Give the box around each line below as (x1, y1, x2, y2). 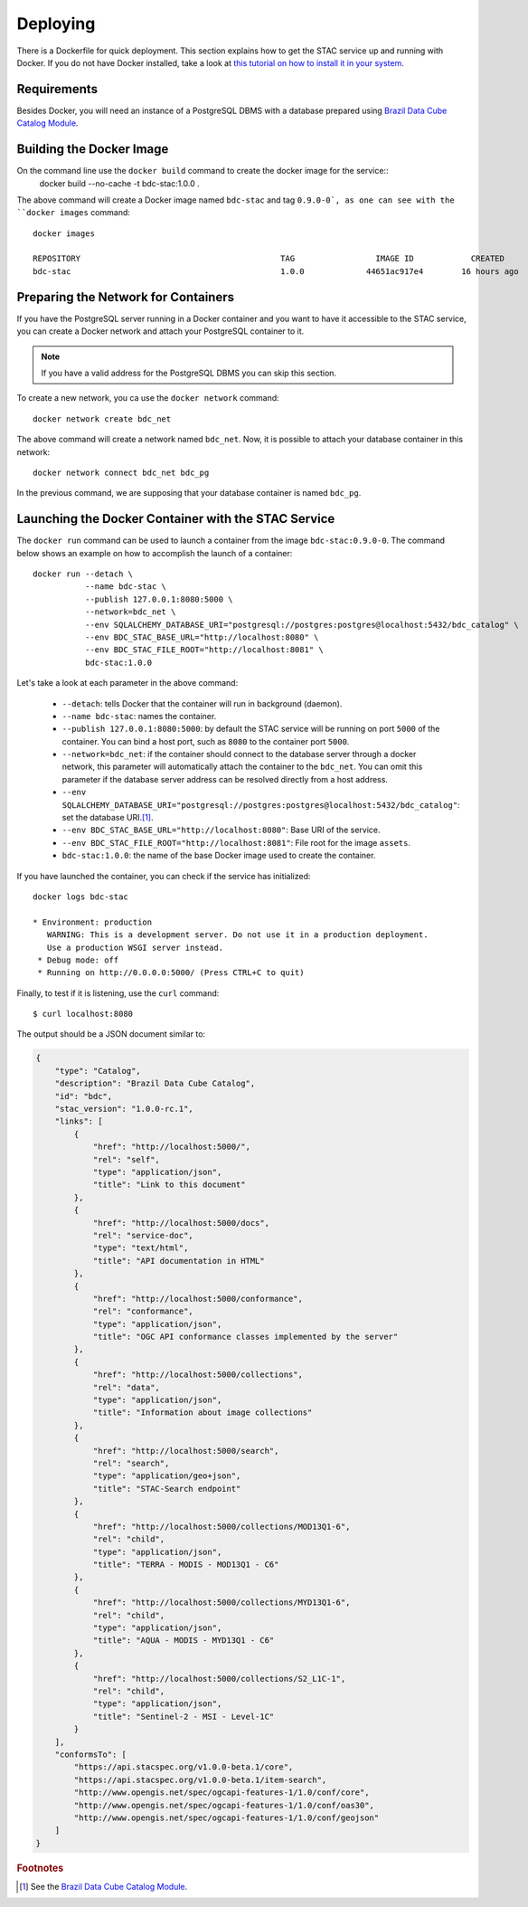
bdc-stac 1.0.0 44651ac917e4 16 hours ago (33, 266, 519, 276)
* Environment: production (33, 916, 153, 927)
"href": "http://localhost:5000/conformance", (92, 1294, 303, 1304)
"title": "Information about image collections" (92, 1408, 313, 1418)
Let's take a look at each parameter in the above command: (16, 678, 239, 688)
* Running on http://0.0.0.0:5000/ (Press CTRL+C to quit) (37, 968, 305, 978)
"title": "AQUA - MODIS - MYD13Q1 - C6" (92, 1636, 275, 1646)
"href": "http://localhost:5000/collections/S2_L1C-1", (92, 1674, 346, 1684)
